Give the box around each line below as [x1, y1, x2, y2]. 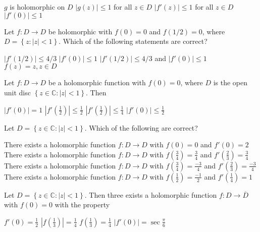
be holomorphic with [48, 26, 113, 36]
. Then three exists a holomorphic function [84, 189, 217, 200]
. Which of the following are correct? [84, 122, 198, 133]
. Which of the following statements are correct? [59, 36, 207, 46]
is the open [213, 77, 248, 88]
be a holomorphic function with [48, 77, 146, 88]
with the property [55, 199, 110, 210]
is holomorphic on [10, 2, 65, 12]
